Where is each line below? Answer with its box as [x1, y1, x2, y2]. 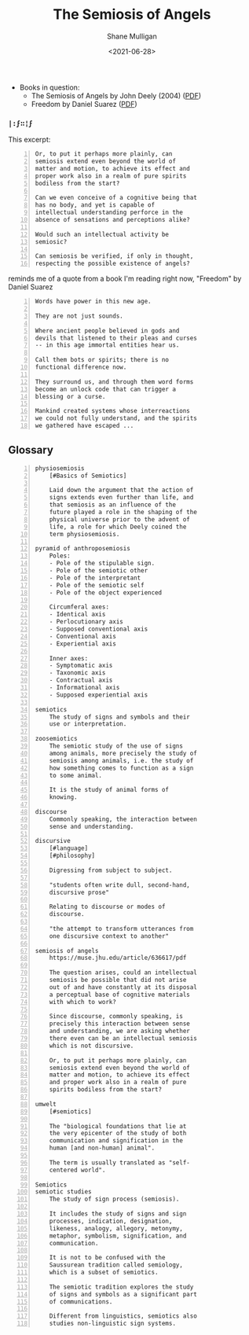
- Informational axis [49, 684, 120, 692]
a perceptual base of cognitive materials [49, 991, 190, 998]
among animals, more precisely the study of [49, 749, 198, 757]
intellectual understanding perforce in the [35, 208, 183, 217]
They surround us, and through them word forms [35, 377, 194, 386]
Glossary [8, 443, 53, 457]
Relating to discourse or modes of [49, 903, 166, 911]
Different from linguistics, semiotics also [49, 1312, 198, 1320]
